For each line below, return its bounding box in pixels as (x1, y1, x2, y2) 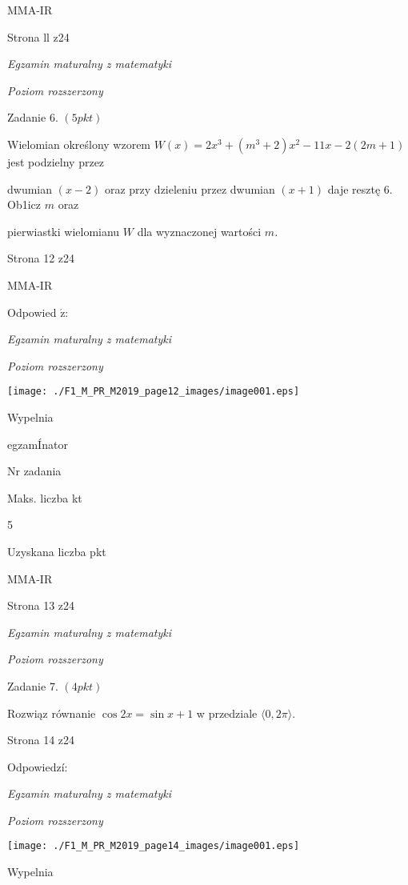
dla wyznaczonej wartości (137, 222, 262, 239)
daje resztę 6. (327, 180, 393, 197)
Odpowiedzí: (7, 758, 68, 775)
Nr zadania (7, 463, 62, 479)
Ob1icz (7, 196, 41, 213)
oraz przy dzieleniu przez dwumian (104, 180, 275, 197)
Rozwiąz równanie (7, 704, 96, 721)
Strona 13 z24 (7, 597, 75, 614)
